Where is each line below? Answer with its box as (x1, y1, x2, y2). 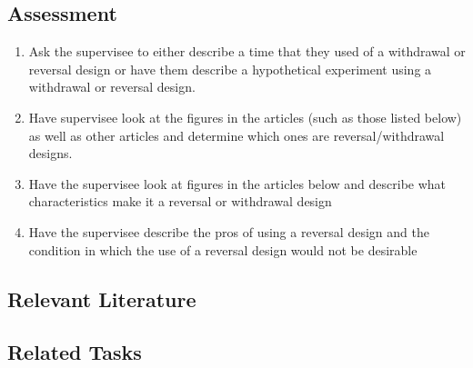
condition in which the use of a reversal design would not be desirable (28, 240, 418, 259)
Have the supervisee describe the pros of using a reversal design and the (28, 222, 429, 241)
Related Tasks (7, 338, 142, 366)
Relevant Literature (7, 284, 196, 313)
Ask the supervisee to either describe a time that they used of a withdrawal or (28, 42, 466, 61)
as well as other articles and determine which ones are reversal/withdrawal (28, 125, 445, 144)
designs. (28, 144, 73, 163)
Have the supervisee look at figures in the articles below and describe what (28, 174, 447, 193)
